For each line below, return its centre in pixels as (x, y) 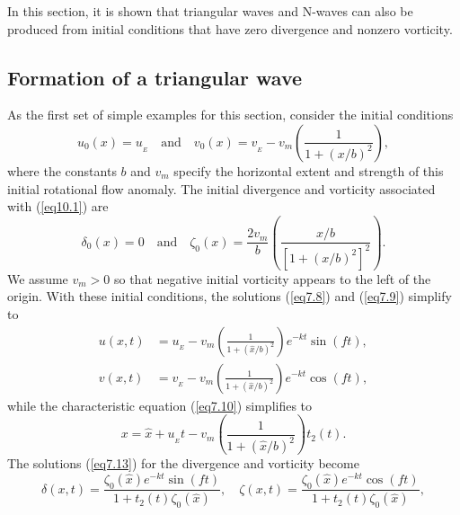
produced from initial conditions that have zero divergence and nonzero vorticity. (230, 28)
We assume (38, 278)
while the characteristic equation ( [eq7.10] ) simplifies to (160, 405)
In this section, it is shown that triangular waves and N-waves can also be (210, 11)
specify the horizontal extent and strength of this (309, 170)
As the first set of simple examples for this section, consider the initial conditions (230, 115)
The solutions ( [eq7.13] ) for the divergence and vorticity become (183, 463)
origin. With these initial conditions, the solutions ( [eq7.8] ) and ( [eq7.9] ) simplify (230, 296)
